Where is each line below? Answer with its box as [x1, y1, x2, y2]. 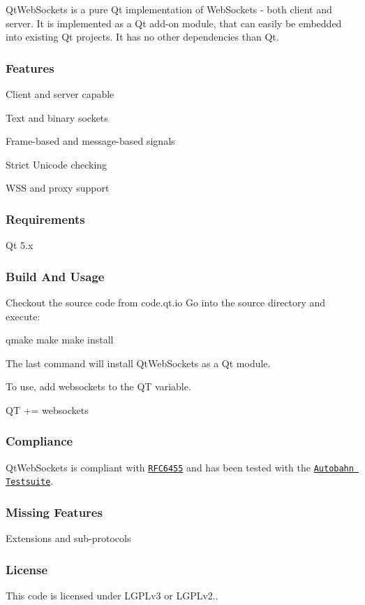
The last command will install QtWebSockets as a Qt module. [6, 355, 271, 370]
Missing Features [6, 504, 103, 521]
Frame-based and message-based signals [6, 134, 175, 148]
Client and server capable [6, 87, 114, 101]
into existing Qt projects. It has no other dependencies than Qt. [6, 29, 279, 44]
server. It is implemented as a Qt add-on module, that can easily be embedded [6, 15, 342, 30]
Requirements [6, 210, 85, 227]
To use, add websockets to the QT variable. [6, 379, 191, 394]
